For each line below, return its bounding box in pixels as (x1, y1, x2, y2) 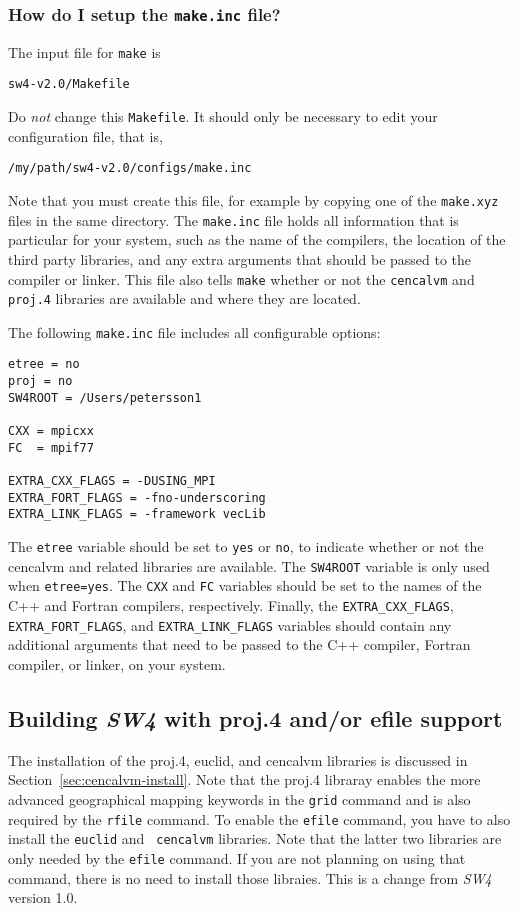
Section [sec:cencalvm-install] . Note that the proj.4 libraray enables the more (8, 769, 481, 790)
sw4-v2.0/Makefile (8, 77, 130, 92)
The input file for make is (8, 41, 161, 62)
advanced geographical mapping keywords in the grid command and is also (8, 788, 471, 809)
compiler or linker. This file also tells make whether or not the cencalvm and (8, 268, 475, 289)
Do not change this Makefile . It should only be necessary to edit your (8, 106, 438, 127)
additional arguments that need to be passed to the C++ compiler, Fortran (8, 634, 471, 655)
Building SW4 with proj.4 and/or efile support (8, 702, 503, 733)
